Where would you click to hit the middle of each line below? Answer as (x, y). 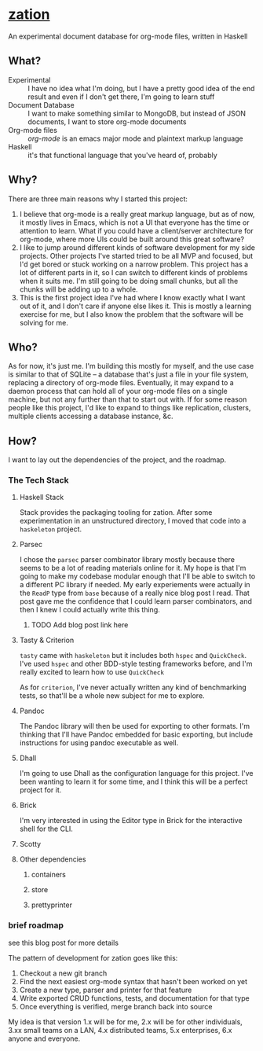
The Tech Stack (38, 480)
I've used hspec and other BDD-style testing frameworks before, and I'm (136, 664)
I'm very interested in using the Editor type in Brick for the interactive (131, 821)
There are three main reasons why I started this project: (98, 199)
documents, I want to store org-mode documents (107, 121)
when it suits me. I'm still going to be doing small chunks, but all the (129, 281)
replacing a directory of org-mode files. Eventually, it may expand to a (121, 383)
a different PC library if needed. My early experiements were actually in (135, 585)
